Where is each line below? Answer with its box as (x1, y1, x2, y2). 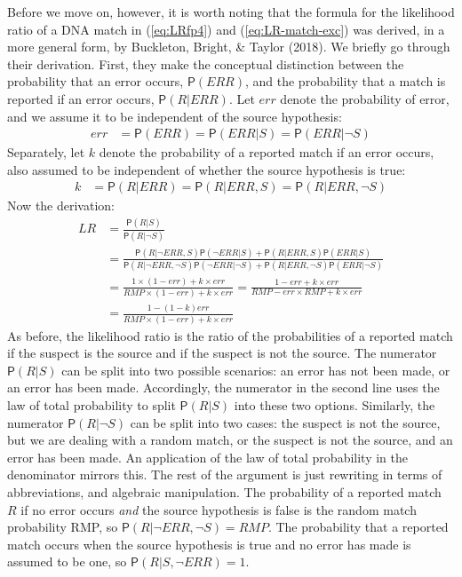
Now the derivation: (7, 196, 115, 215)
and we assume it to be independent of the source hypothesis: (7, 107, 342, 125)
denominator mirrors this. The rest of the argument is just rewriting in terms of (7, 465, 442, 484)
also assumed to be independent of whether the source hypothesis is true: (7, 160, 406, 178)
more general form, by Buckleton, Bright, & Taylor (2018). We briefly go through (7, 37, 450, 56)
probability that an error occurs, (7, 72, 184, 91)
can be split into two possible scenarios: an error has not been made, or (61, 360, 450, 379)
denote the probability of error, (280, 89, 450, 107)
